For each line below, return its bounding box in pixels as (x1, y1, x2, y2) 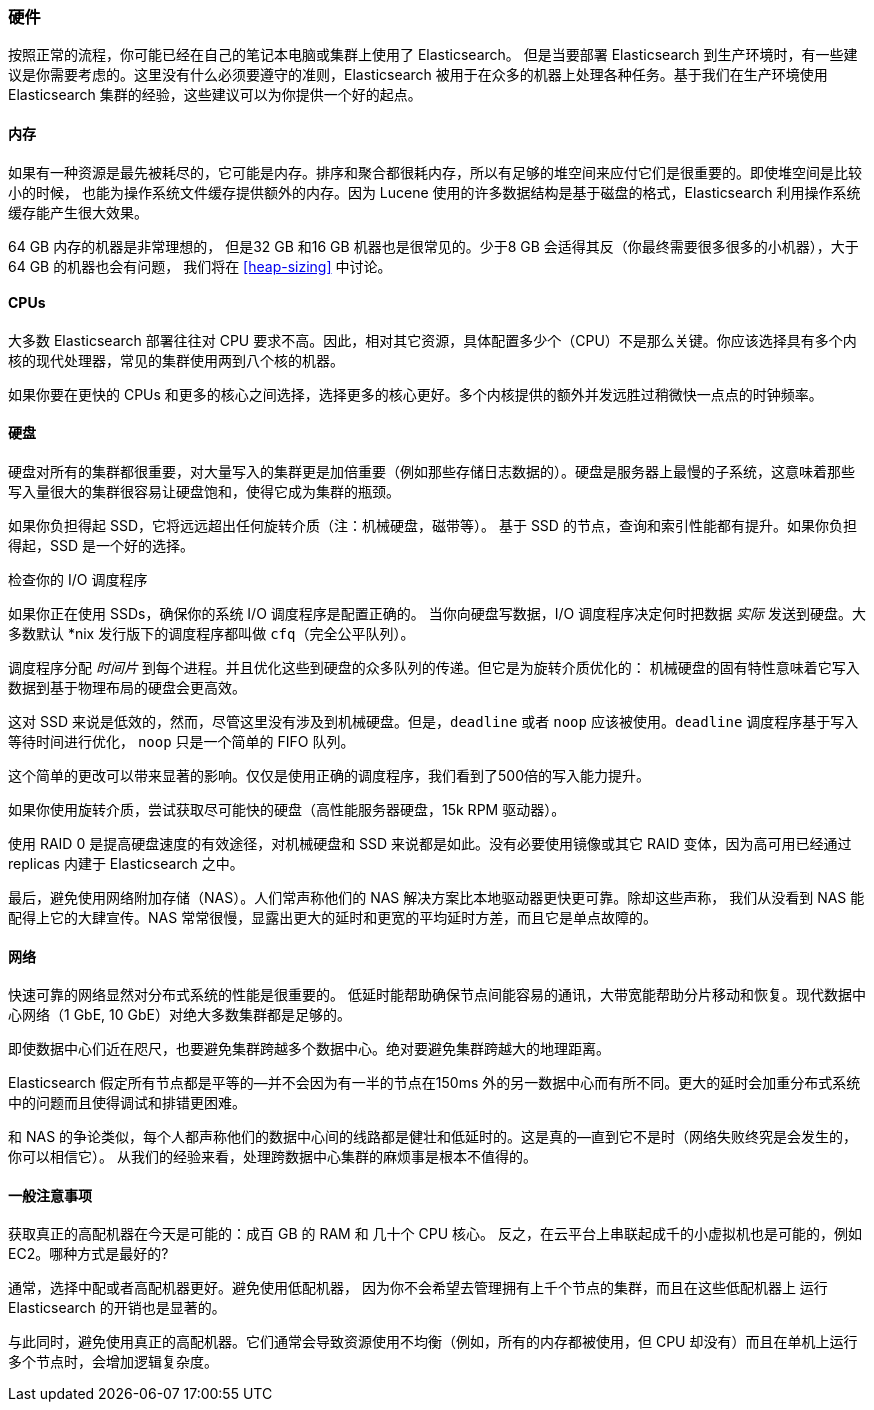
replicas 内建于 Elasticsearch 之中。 (8, 855, 244, 873)
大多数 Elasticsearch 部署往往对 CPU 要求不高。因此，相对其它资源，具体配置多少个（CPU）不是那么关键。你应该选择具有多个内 (8, 331, 857, 349)
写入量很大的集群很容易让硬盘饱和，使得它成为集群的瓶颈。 (8, 483, 400, 501)
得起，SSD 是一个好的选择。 (8, 537, 195, 555)
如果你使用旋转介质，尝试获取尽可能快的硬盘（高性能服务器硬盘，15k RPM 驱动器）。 (8, 801, 566, 819)
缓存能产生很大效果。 (8, 203, 148, 221)
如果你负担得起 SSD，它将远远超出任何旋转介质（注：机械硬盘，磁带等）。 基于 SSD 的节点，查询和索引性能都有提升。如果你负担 (8, 517, 857, 535)
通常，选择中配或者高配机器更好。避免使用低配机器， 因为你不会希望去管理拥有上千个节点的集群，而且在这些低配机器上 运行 (8, 1279, 828, 1297)
